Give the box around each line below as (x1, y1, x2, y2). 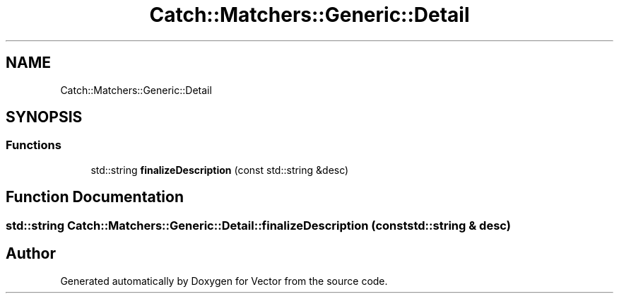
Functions (6, 138, 61, 153)
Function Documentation (6, 188, 184, 206)
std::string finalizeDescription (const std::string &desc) (90, 163, 349, 176)
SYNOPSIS (6, 108, 83, 127)
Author (6, 245, 56, 263)
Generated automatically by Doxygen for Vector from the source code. (60, 274, 388, 287)
